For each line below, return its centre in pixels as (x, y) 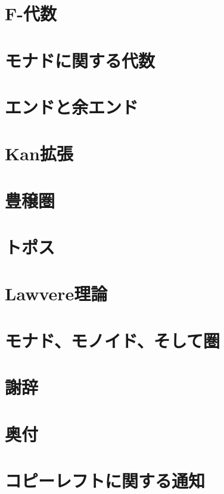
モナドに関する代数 (80, 60)
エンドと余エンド (72, 106)
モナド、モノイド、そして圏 (112, 340)
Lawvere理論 (56, 293)
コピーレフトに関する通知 (105, 480)
